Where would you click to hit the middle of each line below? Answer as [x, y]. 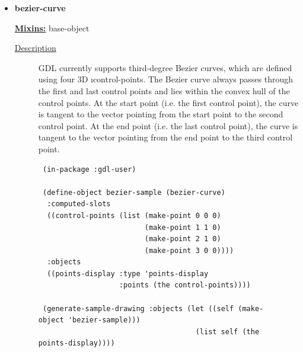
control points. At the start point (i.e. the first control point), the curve [168, 102]
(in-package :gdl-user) [89, 169]
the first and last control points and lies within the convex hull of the [164, 90]
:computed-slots [79, 204]
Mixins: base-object [52, 28]
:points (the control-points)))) [185, 285]
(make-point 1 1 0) [183, 227]
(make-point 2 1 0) [183, 239]
